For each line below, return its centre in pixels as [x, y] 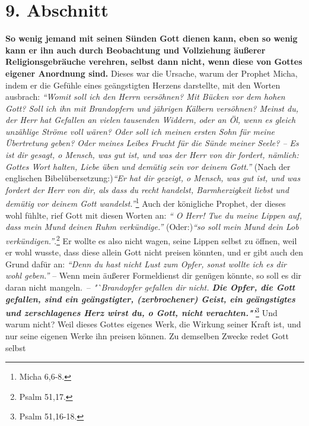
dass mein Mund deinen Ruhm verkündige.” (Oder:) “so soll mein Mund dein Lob [152, 227]
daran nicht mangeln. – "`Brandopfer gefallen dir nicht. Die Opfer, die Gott [150, 287]
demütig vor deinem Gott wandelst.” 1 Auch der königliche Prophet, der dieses [146, 203]
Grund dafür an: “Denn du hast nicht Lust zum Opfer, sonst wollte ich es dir [146, 264]
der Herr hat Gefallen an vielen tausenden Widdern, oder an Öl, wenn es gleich [151, 120]
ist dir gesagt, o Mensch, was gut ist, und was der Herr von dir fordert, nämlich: [152, 155]
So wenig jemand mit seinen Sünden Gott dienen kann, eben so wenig [152, 38]
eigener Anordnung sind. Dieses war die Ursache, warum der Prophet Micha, [152, 73]
